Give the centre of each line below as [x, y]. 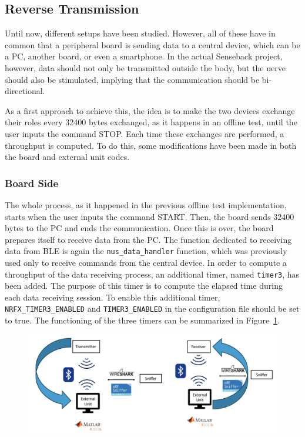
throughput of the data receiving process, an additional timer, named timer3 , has [152, 274]
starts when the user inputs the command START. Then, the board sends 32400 [150, 216]
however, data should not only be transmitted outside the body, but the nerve [145, 67]
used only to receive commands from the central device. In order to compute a [146, 262]
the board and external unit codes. [67, 157]
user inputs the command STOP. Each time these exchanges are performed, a [145, 133]
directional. [25, 91]
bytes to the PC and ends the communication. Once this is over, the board [139, 228]
